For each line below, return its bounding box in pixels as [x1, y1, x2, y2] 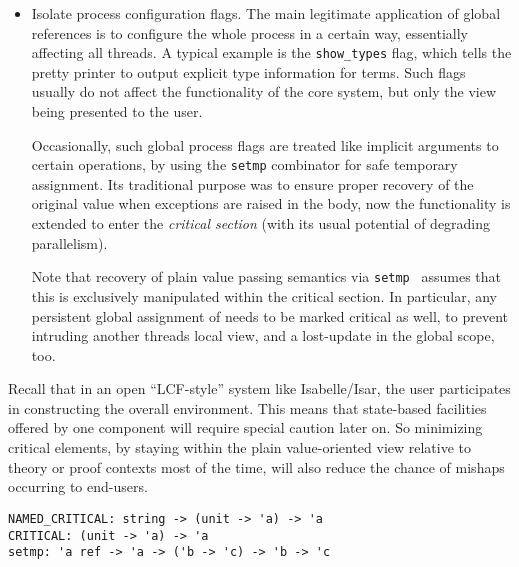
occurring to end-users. [8, 476, 148, 497]
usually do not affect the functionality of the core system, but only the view [31, 81, 497, 102]
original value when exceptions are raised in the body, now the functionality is [31, 193, 511, 214]
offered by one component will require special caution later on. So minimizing [8, 417, 483, 438]
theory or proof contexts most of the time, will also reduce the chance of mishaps [8, 456, 505, 477]
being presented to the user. [31, 101, 203, 122]
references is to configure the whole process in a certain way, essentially [31, 22, 468, 43]
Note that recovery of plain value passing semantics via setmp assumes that [31, 266, 501, 287]
